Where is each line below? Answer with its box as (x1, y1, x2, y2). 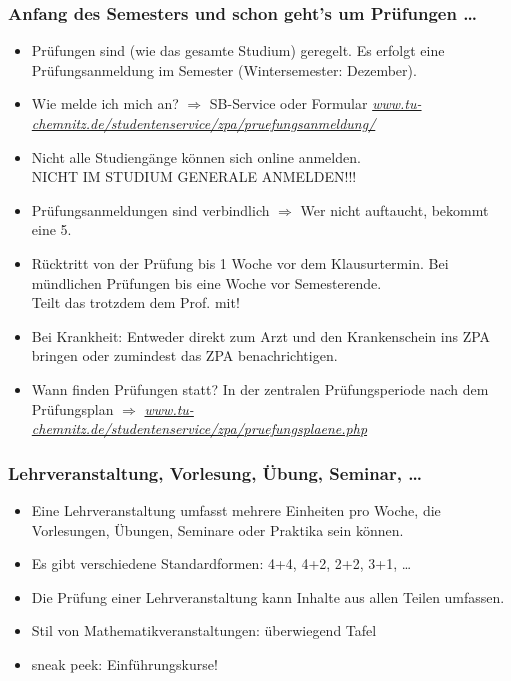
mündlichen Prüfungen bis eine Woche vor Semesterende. (31, 272, 382, 293)
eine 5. (31, 219, 72, 240)
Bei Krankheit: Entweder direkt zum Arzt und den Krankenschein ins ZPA (31, 325, 491, 346)
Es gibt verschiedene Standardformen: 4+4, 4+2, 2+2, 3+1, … (31, 553, 412, 574)
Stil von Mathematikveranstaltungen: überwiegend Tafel (31, 620, 377, 641)
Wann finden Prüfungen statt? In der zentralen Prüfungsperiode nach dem (31, 378, 489, 399)
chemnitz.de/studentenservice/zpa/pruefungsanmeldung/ (31, 113, 376, 133)
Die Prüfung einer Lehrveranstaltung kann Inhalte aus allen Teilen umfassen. (31, 586, 505, 607)
